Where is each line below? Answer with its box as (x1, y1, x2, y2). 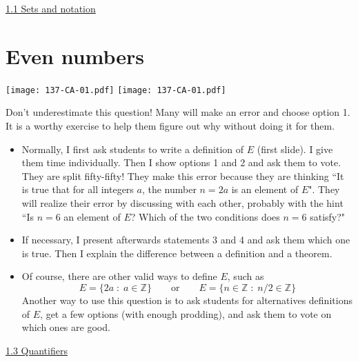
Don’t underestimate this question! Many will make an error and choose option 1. (6, 105, 350, 119)
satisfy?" (310, 209, 346, 223)
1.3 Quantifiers (6, 343, 68, 357)
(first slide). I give (257, 141, 333, 156)
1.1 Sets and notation (6, 1, 96, 15)
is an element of (231, 182, 299, 197)
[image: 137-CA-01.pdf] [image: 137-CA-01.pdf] (6, 85, 226, 95)
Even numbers (6, 41, 144, 70)
